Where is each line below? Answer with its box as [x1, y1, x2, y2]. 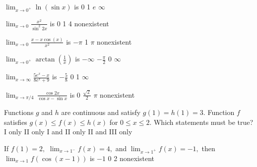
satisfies [4, 116, 27, 127]
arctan [35, 56, 55, 63]
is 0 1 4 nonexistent [50, 18, 109, 28]
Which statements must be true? [153, 116, 254, 127]
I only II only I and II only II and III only [4, 126, 132, 137]
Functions [4, 107, 34, 117]
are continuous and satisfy [61, 107, 141, 117]
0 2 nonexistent [108, 153, 154, 163]
